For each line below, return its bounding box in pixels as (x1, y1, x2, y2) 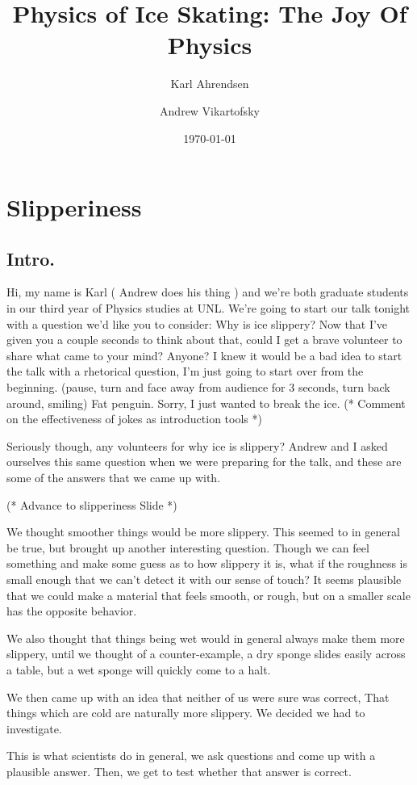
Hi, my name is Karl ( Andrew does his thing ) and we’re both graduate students (6, 283, 409, 300)
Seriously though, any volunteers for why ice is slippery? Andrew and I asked (6, 437, 388, 454)
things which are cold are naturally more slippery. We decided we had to (6, 704, 365, 721)
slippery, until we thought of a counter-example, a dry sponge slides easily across (6, 645, 406, 662)
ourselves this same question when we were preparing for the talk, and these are (6, 453, 402, 470)
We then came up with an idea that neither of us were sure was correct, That (6, 688, 390, 705)
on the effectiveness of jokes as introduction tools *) (6, 410, 262, 427)
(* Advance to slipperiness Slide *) (6, 496, 177, 513)
